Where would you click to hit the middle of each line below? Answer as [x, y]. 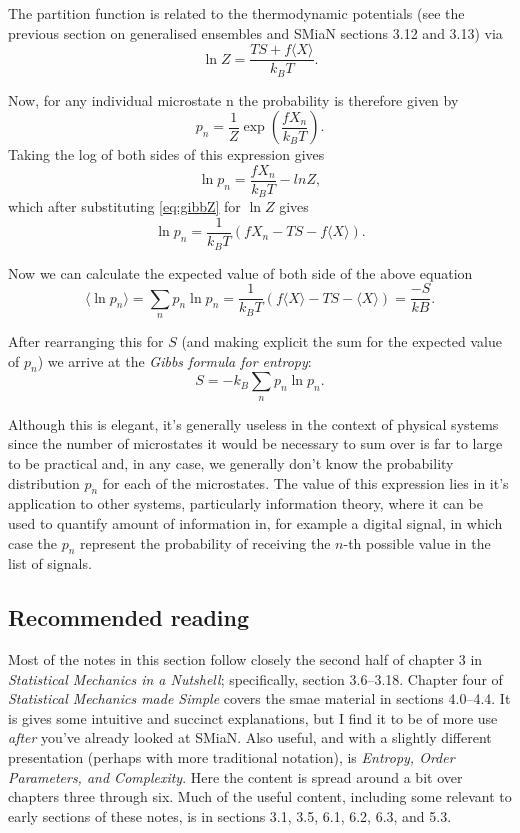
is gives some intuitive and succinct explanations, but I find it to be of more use [253, 717]
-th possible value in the [417, 542]
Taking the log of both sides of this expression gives [166, 154]
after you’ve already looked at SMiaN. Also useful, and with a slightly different [250, 737]
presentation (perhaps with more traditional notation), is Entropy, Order [231, 757]
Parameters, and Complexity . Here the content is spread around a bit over [235, 776]
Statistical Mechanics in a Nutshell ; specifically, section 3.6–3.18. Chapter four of [255, 678]
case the [33, 542]
